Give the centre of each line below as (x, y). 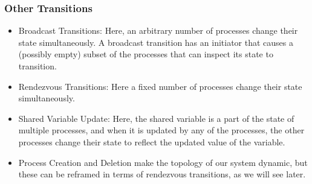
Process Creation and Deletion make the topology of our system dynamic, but (163, 162)
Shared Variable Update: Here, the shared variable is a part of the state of (156, 118)
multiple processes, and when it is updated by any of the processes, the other (161, 130)
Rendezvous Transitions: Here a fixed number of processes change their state (160, 86)
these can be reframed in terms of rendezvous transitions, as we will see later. (162, 174)
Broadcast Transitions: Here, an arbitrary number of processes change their (158, 30)
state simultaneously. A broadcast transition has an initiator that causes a (156, 42)
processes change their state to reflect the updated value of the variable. (152, 141)
